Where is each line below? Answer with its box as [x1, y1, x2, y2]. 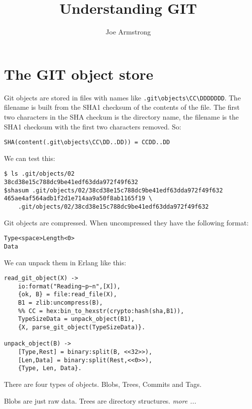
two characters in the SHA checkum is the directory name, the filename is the [4, 111, 239, 122]
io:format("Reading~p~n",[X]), [18, 283, 121, 290]
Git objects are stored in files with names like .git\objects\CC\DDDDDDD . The [4, 92, 241, 102]
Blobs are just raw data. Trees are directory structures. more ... [4, 395, 197, 406]
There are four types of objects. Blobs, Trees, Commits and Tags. [4, 379, 202, 389]
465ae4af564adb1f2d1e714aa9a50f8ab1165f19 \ [4, 195, 152, 202]
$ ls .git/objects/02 [4, 170, 75, 178]
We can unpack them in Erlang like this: [4, 257, 126, 267]
